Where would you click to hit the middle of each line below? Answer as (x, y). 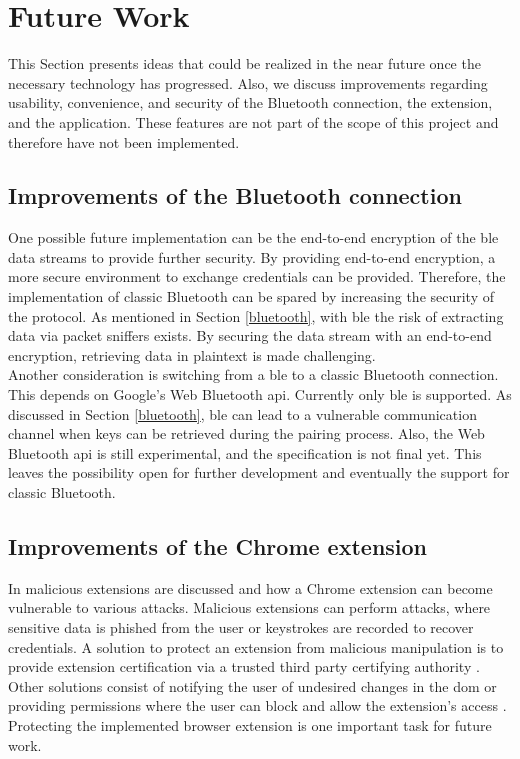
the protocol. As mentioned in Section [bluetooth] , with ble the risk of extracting (256, 315)
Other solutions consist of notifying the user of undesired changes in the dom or (252, 685)
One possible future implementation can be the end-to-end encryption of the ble (253, 237)
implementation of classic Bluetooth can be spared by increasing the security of (251, 296)
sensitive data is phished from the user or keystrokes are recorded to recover (241, 627)
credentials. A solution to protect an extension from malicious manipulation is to (256, 646)
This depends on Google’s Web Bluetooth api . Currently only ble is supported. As (260, 394)
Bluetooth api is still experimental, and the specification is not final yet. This (245, 452)
